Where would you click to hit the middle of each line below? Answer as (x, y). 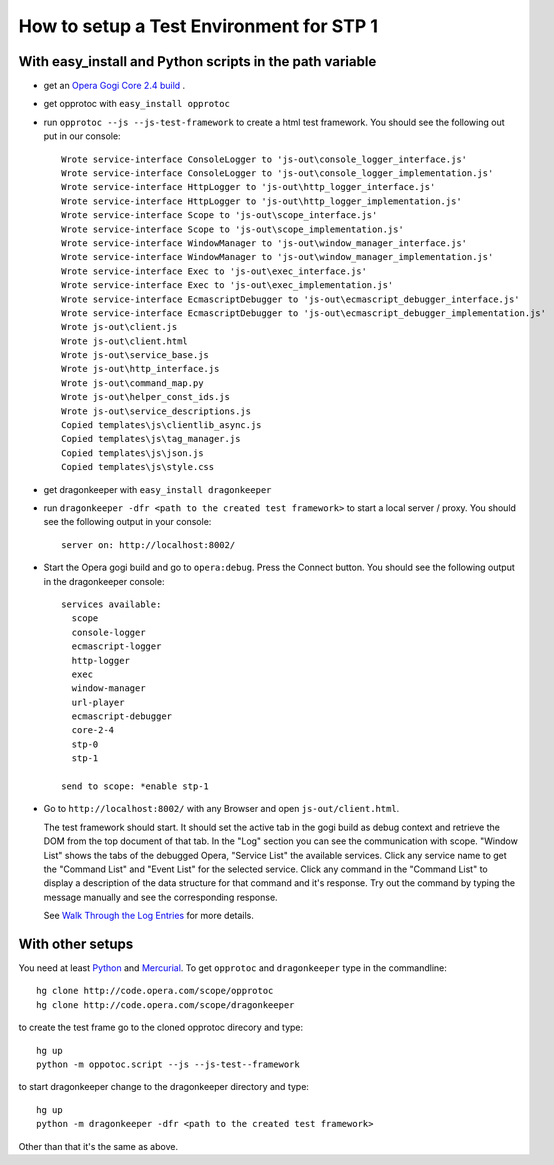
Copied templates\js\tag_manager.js (151, 439)
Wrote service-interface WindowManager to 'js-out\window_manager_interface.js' (264, 243)
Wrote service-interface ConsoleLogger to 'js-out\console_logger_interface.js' (264, 159)
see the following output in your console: (127, 522)
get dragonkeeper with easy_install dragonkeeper (157, 489)
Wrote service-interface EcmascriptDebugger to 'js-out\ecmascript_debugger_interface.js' (290, 299)
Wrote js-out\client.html (125, 341)
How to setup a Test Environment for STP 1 (198, 26)
